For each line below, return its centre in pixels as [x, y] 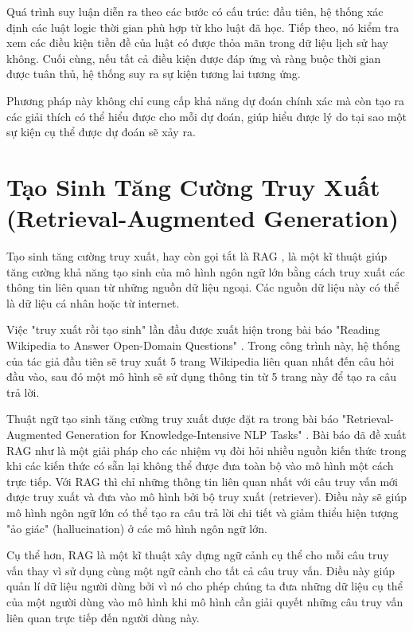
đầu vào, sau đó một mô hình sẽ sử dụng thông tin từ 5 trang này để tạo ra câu [201, 376]
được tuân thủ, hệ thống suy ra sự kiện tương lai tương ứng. [154, 74]
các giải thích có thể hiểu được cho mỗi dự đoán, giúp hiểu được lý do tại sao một [206, 116]
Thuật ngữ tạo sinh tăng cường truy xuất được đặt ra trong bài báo [173, 419]
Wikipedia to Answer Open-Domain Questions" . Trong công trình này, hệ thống [203, 345]
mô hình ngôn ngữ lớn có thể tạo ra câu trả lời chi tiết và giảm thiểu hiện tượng [203, 512]
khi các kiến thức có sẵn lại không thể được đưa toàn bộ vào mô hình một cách [200, 466]
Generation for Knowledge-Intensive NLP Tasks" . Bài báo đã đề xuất [236, 434]
